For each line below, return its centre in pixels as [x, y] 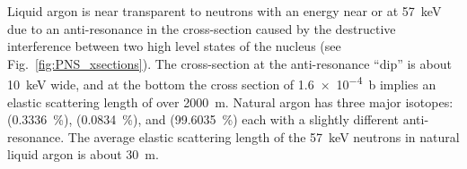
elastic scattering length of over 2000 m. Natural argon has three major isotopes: [230, 101]
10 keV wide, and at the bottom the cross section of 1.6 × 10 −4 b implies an [222, 83]
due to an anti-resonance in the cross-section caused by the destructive [202, 28]
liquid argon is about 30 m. [83, 154]
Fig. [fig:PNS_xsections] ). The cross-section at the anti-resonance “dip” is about [229, 63]
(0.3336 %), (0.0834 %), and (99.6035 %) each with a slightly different [203, 119]
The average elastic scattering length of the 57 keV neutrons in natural [264, 136]
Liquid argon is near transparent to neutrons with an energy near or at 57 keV [225, 11]
